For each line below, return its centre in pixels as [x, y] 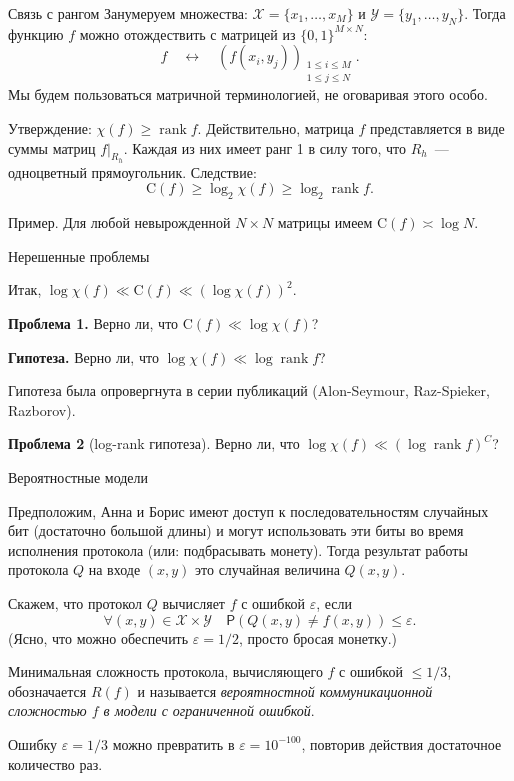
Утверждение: [50, 128]
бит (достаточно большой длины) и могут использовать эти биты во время [236, 530]
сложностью [47, 710]
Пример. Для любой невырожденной [119, 222]
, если [334, 602]
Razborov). [42, 409]
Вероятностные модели [78, 477]
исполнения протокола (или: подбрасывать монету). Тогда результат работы [238, 549]
